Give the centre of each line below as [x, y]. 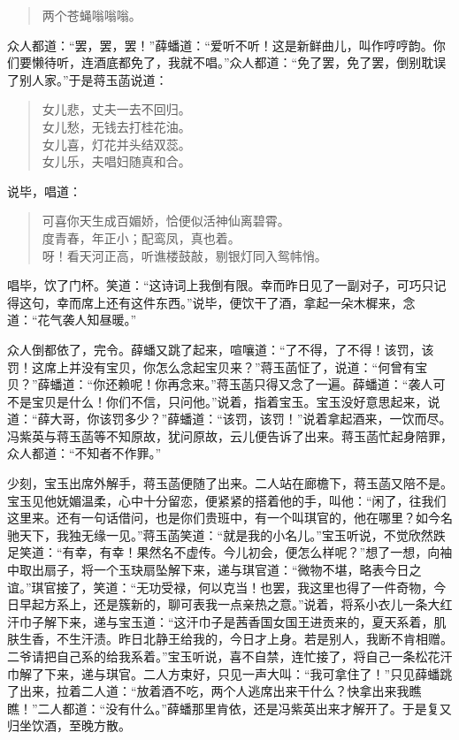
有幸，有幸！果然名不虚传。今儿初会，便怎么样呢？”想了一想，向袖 [257, 552]
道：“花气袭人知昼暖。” [72, 320]
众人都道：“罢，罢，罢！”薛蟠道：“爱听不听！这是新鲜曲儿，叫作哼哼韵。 [220, 45]
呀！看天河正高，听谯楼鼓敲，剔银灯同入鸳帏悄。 [184, 255]
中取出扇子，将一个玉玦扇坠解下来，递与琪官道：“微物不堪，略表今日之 [214, 570]
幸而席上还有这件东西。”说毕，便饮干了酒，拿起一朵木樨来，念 [236, 302]
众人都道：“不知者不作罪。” [84, 453]
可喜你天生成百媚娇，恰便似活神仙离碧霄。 [166, 221]
